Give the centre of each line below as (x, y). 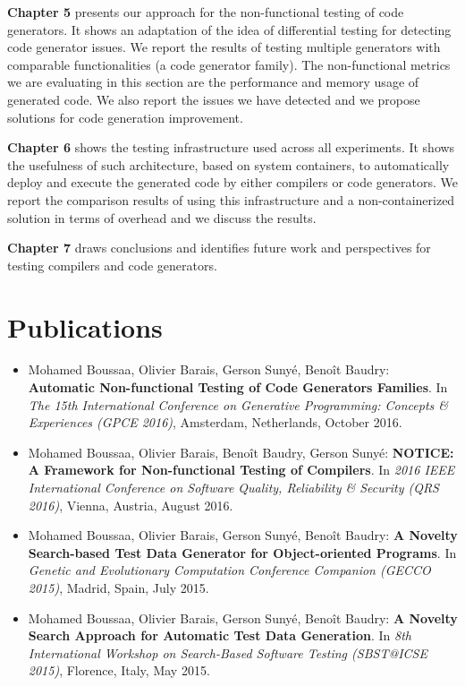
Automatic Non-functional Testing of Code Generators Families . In (238, 387)
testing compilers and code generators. (112, 265)
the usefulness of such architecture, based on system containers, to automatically (228, 164)
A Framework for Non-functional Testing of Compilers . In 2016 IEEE (241, 470)
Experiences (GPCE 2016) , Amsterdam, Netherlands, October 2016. (215, 422)
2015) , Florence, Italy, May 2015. (119, 670)
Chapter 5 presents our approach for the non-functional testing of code (206, 12)
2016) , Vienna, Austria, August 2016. (131, 505)
